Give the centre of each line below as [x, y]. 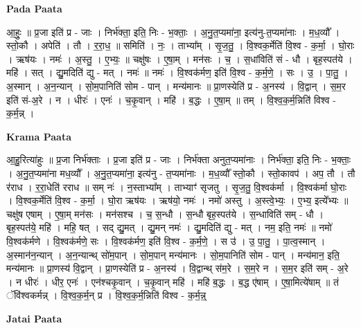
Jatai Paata [34, 318]
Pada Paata [34, 8]
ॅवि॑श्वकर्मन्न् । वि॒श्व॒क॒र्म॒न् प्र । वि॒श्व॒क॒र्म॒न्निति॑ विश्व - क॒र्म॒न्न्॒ [106, 295]
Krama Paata [39, 136]
